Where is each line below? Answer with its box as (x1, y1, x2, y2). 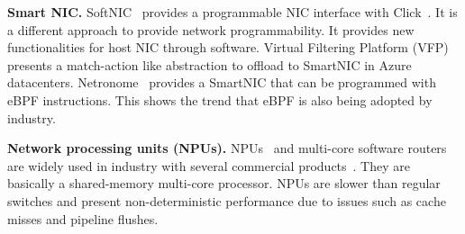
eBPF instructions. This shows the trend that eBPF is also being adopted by (7, 90, 433, 109)
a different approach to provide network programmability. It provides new (7, 20, 415, 39)
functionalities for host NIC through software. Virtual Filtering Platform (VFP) (7, 38, 449, 57)
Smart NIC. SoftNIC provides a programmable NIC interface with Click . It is (7, 3, 458, 21)
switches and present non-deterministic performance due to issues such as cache (7, 191, 446, 210)
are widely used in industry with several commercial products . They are (7, 156, 410, 175)
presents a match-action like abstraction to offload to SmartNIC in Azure (7, 55, 412, 74)
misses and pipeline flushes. (7, 209, 159, 228)
